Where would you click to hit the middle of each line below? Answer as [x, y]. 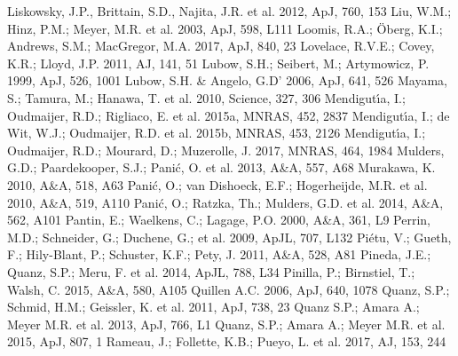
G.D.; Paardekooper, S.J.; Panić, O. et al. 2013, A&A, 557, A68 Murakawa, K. [221, 167]
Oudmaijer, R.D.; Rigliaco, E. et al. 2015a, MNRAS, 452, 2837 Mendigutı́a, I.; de [229, 115]
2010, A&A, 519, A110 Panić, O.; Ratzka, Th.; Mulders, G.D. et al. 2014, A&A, [225, 202]
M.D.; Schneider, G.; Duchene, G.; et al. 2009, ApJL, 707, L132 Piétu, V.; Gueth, [229, 237]
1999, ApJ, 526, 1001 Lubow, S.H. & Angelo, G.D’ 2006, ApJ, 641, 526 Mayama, [227, 80]
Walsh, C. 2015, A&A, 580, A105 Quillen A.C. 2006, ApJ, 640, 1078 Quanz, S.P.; [229, 289]
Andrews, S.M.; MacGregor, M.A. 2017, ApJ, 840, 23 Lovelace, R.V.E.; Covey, [221, 46]
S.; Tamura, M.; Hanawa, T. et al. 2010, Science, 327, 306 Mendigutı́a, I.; [206, 97]
